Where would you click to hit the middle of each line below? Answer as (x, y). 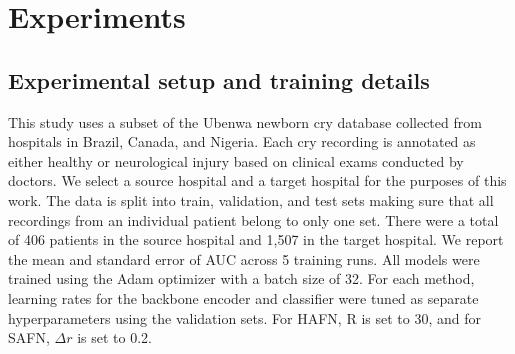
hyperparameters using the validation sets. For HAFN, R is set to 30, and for (244, 317)
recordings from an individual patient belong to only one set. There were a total (253, 219)
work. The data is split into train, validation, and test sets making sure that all (251, 199)
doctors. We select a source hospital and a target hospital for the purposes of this (257, 180)
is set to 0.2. (114, 337)
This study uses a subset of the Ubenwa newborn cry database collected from (245, 121)
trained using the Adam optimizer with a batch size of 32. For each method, (241, 278)
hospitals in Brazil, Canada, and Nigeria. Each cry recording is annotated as (242, 141)
